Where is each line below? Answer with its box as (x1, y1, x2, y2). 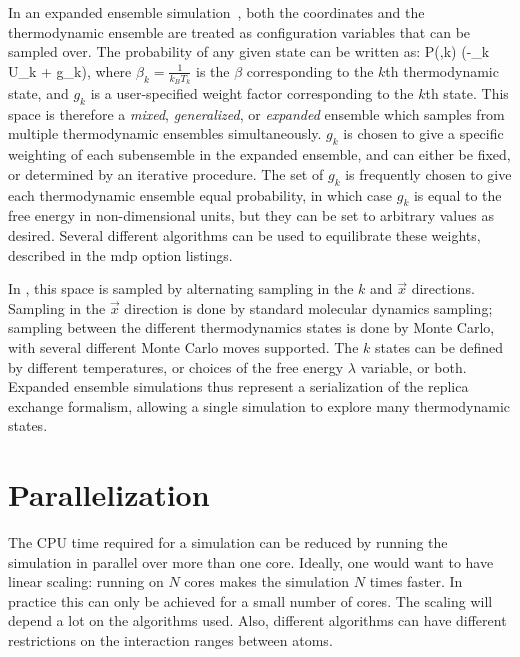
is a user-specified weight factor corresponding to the (90, 83, 414, 104)
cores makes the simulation (184, 571, 350, 592)
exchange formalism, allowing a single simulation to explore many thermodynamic (8, 395, 511, 416)
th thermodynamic (385, 60, 499, 81)
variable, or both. (360, 356, 467, 377)
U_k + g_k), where (8, 60, 132, 81)
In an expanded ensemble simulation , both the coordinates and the (8, 2, 425, 22)
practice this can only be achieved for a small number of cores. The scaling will (8, 590, 493, 611)
